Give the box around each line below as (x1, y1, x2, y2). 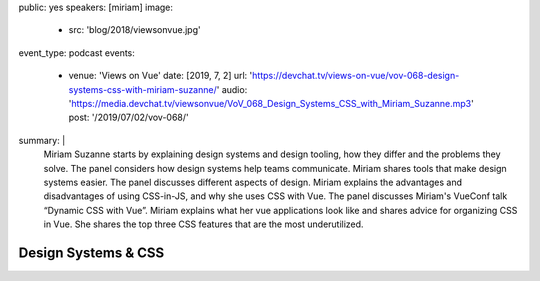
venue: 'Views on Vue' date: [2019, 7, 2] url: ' (68, 70, 253, 82)
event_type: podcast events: (18, 46, 135, 59)
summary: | (18, 134, 66, 146)
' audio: (216, 83, 248, 95)
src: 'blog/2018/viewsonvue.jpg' (68, 24, 201, 36)
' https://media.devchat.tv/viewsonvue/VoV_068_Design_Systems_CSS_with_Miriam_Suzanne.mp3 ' (68, 97, 474, 109)
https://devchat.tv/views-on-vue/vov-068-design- (251, 70, 460, 82)
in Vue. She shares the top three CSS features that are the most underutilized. (43, 218, 364, 230)
